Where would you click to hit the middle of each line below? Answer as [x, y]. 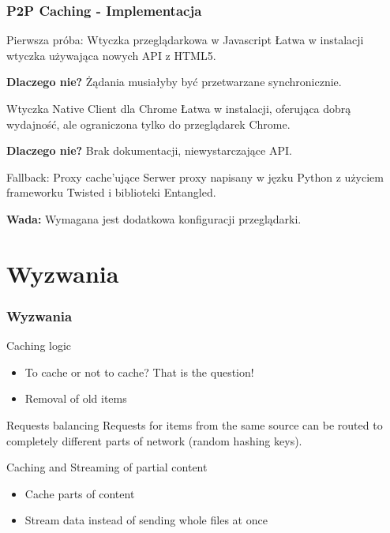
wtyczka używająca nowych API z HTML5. [111, 55]
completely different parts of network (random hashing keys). [154, 440]
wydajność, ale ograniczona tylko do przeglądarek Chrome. [148, 124]
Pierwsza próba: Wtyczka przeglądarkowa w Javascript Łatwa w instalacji [185, 40]
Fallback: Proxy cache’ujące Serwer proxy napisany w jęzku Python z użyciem [195, 176]
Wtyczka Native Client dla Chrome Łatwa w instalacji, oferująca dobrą [179, 108]
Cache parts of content [80, 493]
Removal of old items [76, 398]
